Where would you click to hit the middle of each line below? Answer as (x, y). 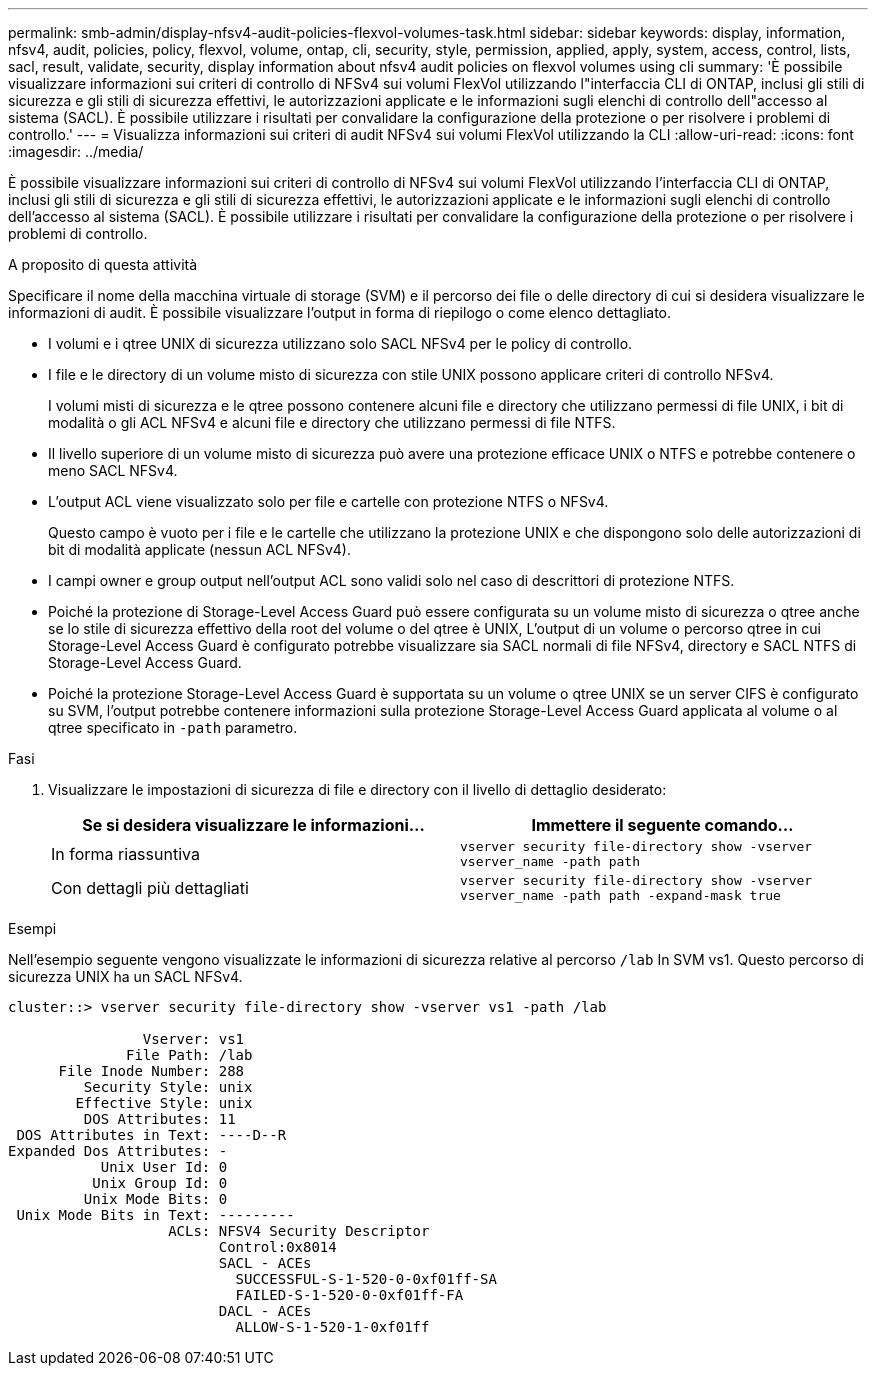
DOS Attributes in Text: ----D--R (151, 1135)
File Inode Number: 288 (151, 1071)
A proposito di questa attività (103, 264)
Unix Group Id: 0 (160, 1183)
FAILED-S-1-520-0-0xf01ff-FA (349, 1295)
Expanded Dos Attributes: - (118, 1151)
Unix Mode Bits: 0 (155, 1199)
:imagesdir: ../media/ (76, 151)
